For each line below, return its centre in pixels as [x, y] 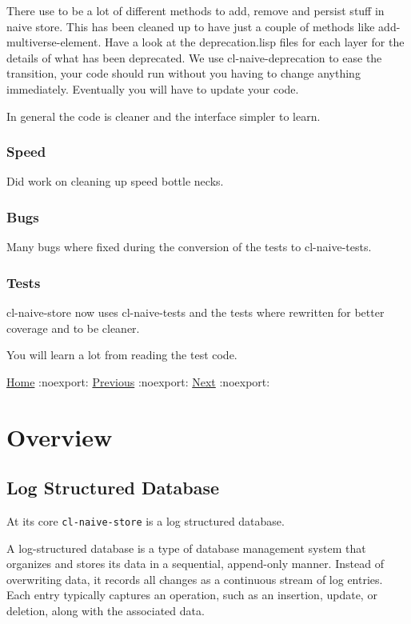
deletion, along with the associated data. [106, 610]
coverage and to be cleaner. [73, 328]
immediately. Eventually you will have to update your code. [153, 88]
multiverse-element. [54, 42]
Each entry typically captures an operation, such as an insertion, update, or [192, 595]
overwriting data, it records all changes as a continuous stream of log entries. [195, 579]
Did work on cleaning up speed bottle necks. [115, 181]
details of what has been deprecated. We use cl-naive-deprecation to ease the [194, 57]
